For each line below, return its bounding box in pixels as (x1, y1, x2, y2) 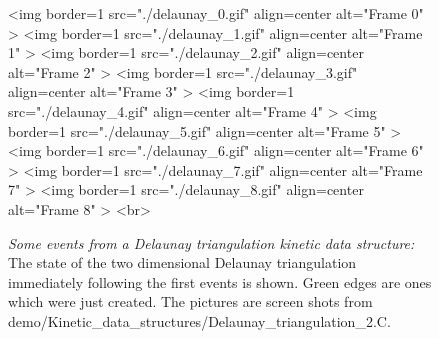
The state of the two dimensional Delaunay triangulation (8, 252, 357, 273)
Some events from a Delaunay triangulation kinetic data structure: (8, 232, 415, 253)
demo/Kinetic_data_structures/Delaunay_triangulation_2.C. (8, 310, 391, 331)
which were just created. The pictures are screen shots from (8, 291, 373, 312)
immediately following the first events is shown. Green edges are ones (8, 271, 432, 292)
